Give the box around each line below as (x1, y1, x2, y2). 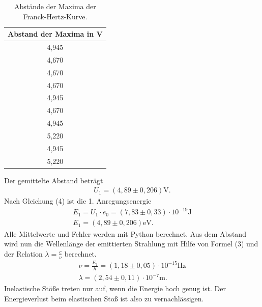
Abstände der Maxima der (14, 1, 96, 11)
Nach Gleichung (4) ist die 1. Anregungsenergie (4, 196, 152, 206)
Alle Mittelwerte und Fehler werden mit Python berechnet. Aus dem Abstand (4, 228, 246, 239)
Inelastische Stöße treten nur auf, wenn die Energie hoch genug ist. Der (4, 283, 226, 294)
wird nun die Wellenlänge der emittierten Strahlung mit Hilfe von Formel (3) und (4, 238, 258, 249)
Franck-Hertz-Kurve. (23, 11, 88, 21)
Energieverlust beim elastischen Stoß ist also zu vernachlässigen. (4, 293, 204, 303)
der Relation (4, 248, 43, 259)
